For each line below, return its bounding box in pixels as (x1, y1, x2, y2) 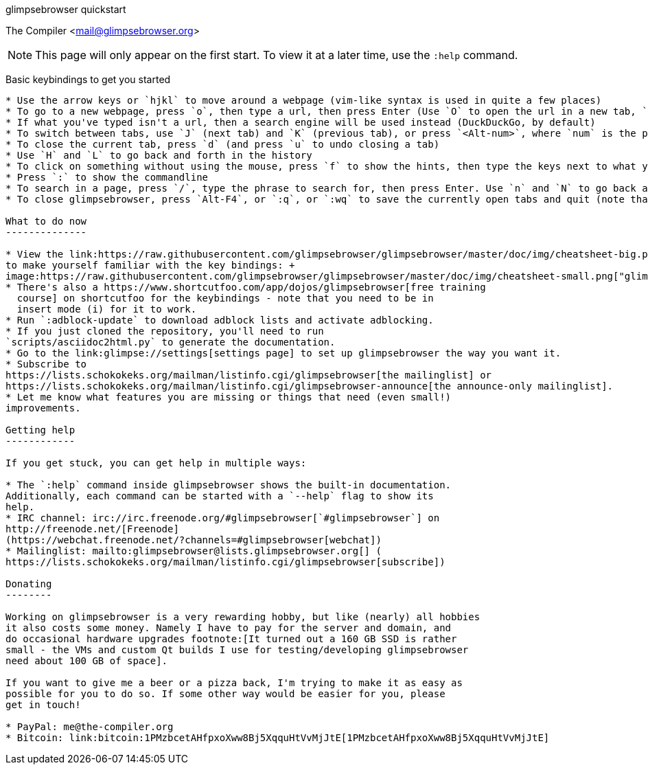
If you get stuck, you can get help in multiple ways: (5, 457, 307, 468)
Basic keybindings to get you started (5, 73, 171, 85)
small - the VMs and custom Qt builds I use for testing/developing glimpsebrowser (5, 644, 469, 655)
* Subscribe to (5, 359, 87, 370)
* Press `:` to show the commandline (5, 172, 209, 183)
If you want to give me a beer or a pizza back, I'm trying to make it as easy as (5, 677, 463, 688)
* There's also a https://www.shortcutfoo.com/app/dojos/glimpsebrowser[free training (5, 282, 486, 293)
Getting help (5, 424, 76, 435)
